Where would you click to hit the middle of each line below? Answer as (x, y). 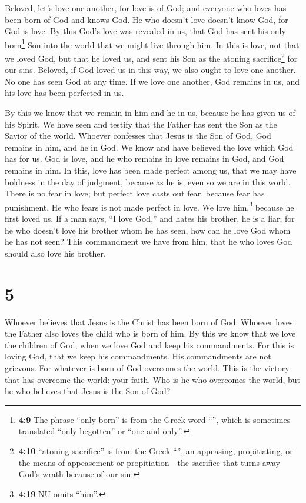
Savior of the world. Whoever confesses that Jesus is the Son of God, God (138, 136)
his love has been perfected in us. (64, 93)
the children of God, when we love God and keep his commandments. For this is (149, 344)
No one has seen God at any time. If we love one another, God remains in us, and (152, 81)
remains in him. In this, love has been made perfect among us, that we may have (151, 170)
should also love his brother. (55, 253)
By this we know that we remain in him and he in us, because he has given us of (150, 113)
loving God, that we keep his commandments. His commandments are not (138, 356)
